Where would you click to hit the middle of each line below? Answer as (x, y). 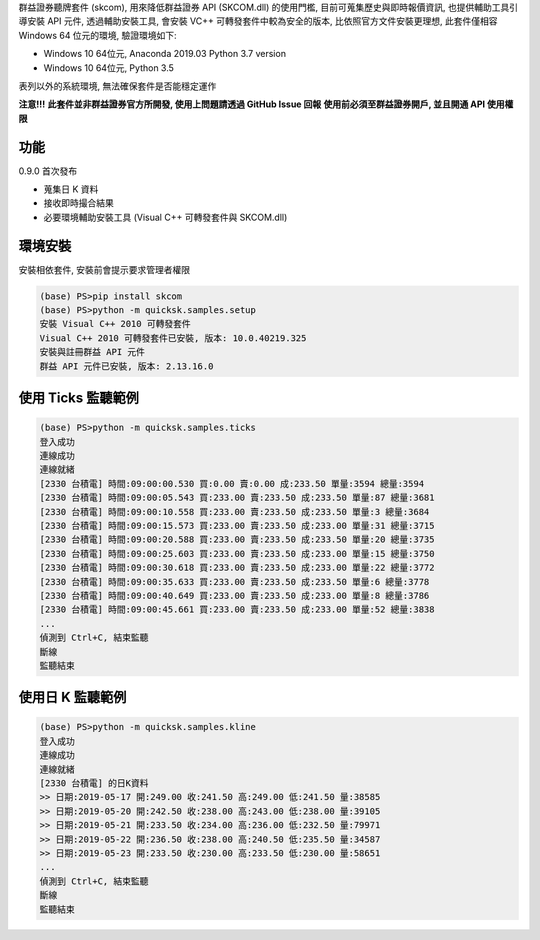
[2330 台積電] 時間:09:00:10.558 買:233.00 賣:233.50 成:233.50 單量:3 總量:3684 (234, 511)
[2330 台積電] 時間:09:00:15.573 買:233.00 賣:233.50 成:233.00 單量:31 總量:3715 (237, 525)
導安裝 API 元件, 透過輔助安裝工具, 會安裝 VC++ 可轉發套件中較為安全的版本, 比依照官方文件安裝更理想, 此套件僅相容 (258, 21)
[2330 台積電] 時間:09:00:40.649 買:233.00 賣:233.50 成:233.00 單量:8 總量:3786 (234, 595)
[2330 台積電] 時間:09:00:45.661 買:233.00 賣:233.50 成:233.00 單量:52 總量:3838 (237, 609)
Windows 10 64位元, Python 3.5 (109, 67)
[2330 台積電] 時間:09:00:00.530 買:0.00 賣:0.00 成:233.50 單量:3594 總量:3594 (232, 483)
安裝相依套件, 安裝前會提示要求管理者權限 (104, 269)
